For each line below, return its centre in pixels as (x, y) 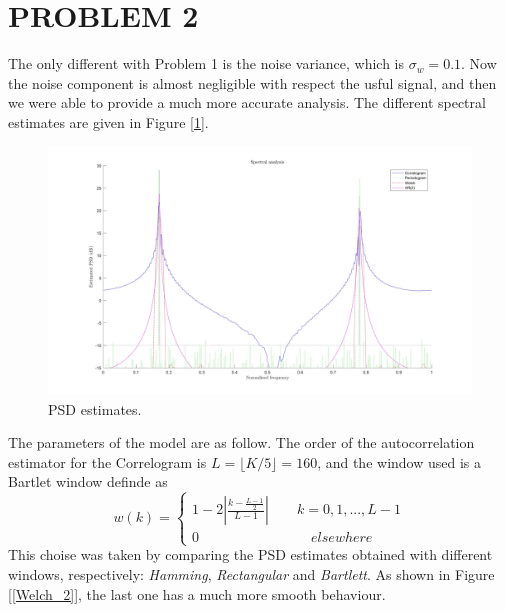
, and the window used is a (399, 461)
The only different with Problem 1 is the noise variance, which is (206, 63)
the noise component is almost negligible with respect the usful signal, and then (252, 82)
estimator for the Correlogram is (107, 461)
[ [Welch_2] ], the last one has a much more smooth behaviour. (197, 593)
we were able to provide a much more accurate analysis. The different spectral (247, 102)
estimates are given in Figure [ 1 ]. (108, 121)
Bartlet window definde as (88, 481)
